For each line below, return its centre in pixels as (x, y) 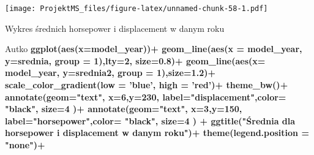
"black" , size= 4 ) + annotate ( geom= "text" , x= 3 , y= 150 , (124, 109)
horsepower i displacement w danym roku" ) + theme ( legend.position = (157, 133)
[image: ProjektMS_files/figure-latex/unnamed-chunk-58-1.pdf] (136, 9)
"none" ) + (25, 145)
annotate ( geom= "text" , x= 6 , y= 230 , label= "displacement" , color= (146, 96)
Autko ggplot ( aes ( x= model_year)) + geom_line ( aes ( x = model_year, (154, 49)
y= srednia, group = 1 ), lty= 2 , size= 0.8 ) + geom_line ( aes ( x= (135, 60)
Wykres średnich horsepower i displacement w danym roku (115, 28)
